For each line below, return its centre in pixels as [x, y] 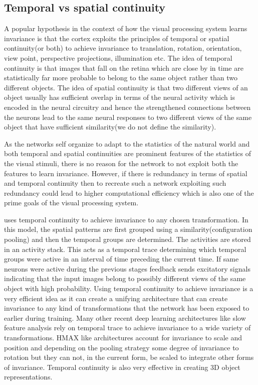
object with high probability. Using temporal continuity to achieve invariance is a [129, 288]
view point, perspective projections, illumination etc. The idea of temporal [118, 57]
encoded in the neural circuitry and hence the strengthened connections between [127, 107]
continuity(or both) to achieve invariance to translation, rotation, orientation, [123, 48]
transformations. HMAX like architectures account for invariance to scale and [123, 338]
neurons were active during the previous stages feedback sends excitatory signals [127, 268]
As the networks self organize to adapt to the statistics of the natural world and [127, 143]
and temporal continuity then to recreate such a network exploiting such [115, 183]
